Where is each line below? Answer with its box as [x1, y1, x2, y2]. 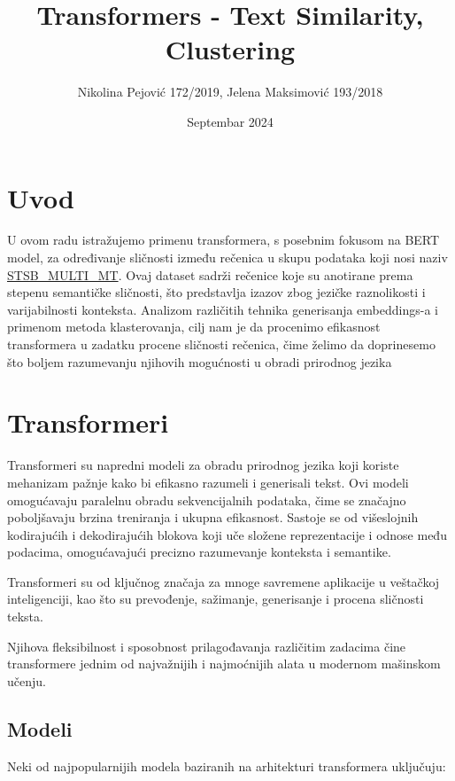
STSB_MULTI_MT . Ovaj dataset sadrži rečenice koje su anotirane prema [7, 265, 413, 284]
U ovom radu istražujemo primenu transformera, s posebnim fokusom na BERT [7, 230, 440, 249]
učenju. [7, 671, 46, 690]
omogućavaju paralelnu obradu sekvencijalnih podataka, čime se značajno [7, 490, 406, 509]
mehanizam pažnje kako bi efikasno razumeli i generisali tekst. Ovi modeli [7, 473, 409, 491]
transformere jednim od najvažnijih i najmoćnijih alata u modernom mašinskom [7, 654, 441, 673]
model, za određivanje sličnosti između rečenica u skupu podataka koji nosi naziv [7, 248, 448, 267]
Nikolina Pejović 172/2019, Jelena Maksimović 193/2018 [77, 82, 383, 101]
